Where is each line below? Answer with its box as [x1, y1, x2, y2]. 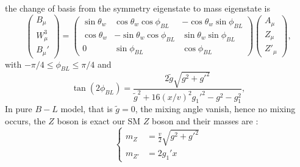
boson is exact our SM [57, 114, 141, 127]
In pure [5, 102, 32, 115]
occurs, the [5, 114, 46, 127]
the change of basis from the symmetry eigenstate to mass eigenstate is [5, 2, 270, 14]
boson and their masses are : [152, 114, 259, 127]
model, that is [60, 102, 113, 115]
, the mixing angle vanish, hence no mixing [135, 102, 296, 115]
